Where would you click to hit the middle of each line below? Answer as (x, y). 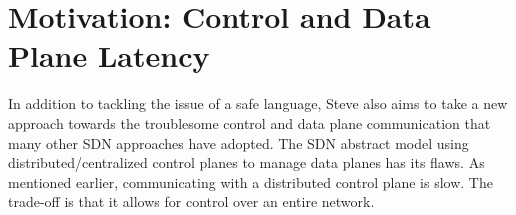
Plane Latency (109, 55)
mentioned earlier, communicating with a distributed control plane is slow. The (250, 181)
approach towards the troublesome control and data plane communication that (249, 122)
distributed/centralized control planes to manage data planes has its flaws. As (246, 162)
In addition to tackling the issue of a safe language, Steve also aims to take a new (258, 103)
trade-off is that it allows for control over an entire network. (191, 201)
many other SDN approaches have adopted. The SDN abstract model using (238, 142)
